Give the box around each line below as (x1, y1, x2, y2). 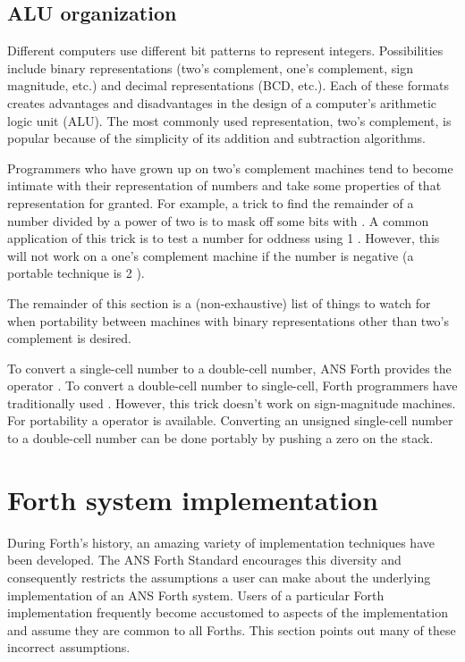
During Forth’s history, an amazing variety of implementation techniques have (7, 532, 435, 551)
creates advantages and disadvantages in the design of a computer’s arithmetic (7, 93, 437, 112)
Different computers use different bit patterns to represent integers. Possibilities (7, 41, 444, 60)
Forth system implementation (7, 481, 378, 517)
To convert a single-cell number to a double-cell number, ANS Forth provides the (7, 358, 452, 377)
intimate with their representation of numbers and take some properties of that (7, 176, 442, 195)
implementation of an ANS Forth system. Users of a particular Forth (7, 585, 385, 604)
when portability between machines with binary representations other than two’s (7, 311, 450, 330)
